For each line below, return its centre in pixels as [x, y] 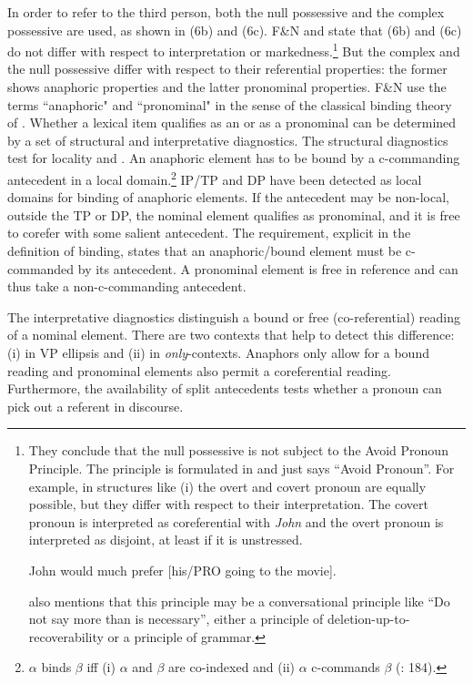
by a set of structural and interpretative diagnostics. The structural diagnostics [228, 140]
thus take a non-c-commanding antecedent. [127, 286]
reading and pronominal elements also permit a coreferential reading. [199, 370]
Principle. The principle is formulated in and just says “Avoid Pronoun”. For [242, 468]
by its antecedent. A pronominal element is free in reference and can [268, 268]
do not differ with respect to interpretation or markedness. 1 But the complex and [234, 50]
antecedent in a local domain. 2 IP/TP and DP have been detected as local [215, 178]
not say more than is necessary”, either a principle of [176, 619]
